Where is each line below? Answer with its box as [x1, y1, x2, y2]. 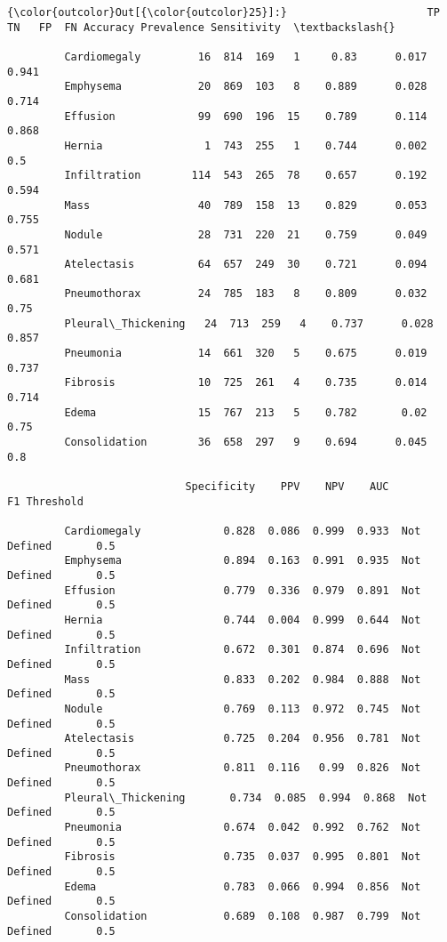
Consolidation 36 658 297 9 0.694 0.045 [64, 436, 427, 449]
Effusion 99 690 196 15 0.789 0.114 [64, 109, 427, 123]
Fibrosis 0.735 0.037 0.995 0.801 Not [64, 850, 421, 864]
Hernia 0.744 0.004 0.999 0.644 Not [64, 613, 421, 626]
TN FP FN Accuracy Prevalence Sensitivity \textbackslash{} [7, 20, 395, 34]
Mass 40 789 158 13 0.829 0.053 [64, 198, 427, 212]
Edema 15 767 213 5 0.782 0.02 [64, 406, 427, 419]
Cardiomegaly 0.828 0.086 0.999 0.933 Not [64, 524, 421, 537]
